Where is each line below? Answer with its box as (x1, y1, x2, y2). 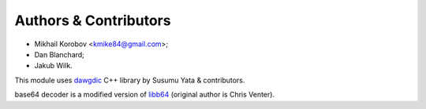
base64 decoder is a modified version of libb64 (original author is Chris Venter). (14, 90, 275, 100)
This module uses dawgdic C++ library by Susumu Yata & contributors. (14, 75, 245, 85)
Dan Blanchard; (34, 49, 84, 59)
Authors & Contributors (14, 12, 171, 29)
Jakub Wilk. (34, 61, 73, 71)
